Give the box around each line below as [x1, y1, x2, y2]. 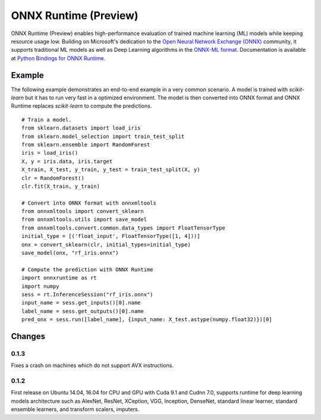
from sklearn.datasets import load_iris [21, 125, 141, 131]
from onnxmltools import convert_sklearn [21, 208, 144, 215]
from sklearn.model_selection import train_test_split [21, 133, 185, 140]
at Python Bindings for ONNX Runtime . [11, 54, 106, 62]
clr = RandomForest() [21, 174, 84, 181]
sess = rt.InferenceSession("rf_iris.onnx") [21, 292, 154, 297]
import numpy [21, 283, 59, 290]
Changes [11, 331, 46, 341]
